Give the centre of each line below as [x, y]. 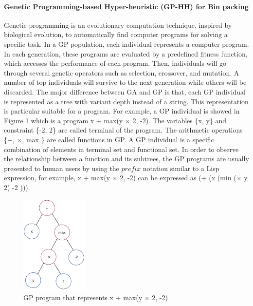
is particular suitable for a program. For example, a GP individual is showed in [122, 111]
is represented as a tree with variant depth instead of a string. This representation [126, 101]
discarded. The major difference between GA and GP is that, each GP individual [125, 91]
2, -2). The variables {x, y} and [180, 120]
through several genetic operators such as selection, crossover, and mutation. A [122, 72]
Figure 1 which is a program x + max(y [63, 120]
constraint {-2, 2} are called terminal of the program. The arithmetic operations [123, 130]
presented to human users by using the [62, 168]
